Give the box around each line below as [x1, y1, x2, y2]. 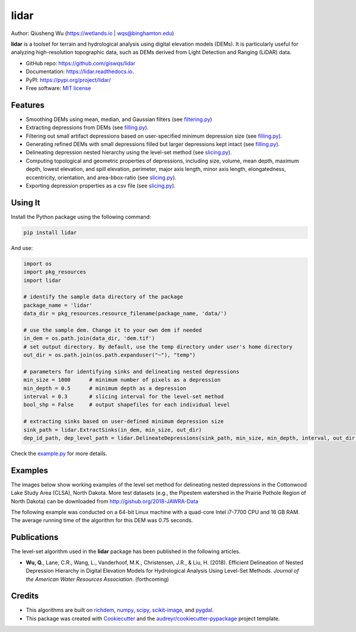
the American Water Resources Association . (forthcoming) [26, 576, 169, 583]
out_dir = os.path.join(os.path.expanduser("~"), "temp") [23, 352, 196, 358]
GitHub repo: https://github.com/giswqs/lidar [26, 59, 136, 66]
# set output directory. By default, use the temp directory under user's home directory [23, 343, 293, 350]
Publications [11, 532, 59, 542]
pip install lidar [23, 229, 77, 236]
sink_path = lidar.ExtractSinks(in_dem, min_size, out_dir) [23, 426, 202, 433]
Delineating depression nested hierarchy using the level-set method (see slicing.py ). [26, 149, 232, 156]
